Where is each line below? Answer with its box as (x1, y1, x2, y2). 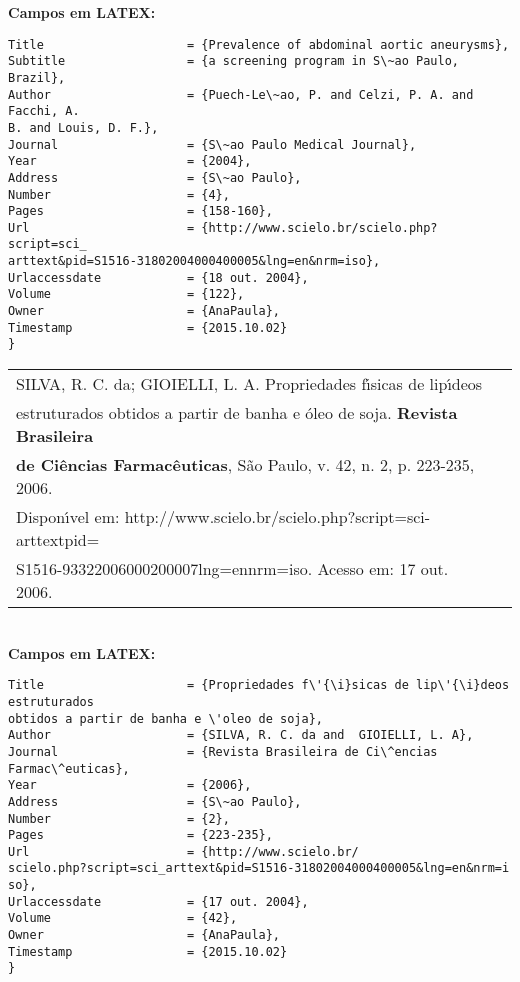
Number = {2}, (8, 811, 230, 826)
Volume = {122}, (8, 287, 245, 302)
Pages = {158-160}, (8, 204, 273, 219)
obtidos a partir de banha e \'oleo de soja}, (8, 711, 323, 726)
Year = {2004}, (8, 154, 252, 169)
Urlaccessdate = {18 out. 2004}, (8, 270, 309, 285)
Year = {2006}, (8, 778, 252, 793)
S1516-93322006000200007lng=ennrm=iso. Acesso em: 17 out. (16, 557, 449, 581)
